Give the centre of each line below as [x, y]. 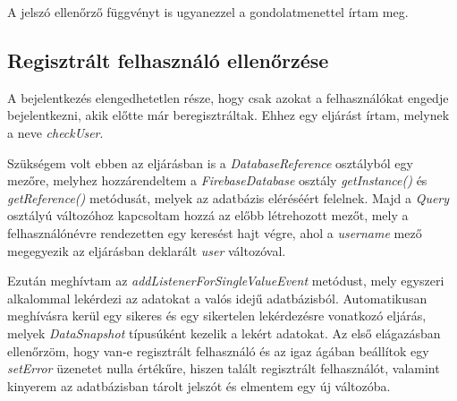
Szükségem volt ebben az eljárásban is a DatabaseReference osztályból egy [210, 162]
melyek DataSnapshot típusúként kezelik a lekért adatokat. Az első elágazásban [224, 333]
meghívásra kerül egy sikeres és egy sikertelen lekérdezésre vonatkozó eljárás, [217, 316]
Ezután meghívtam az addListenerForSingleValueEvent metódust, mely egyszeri [226, 281]
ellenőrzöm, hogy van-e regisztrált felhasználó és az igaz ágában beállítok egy [218, 350]
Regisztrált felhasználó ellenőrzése [168, 60]
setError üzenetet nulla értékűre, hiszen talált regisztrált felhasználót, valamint [224, 368]
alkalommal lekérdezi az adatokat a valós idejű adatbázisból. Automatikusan [217, 298]
